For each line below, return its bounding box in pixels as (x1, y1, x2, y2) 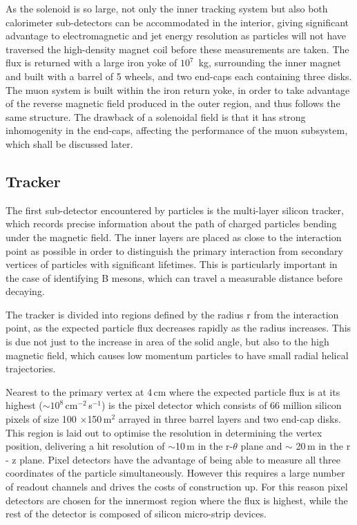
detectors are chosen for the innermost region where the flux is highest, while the (6, 493, 348, 507)
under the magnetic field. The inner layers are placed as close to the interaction (6, 229, 342, 244)
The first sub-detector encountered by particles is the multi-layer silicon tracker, (6, 202, 344, 217)
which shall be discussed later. (6, 136, 133, 151)
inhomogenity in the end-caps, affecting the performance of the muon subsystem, (6, 123, 348, 137)
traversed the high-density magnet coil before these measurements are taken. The (6, 41, 349, 56)
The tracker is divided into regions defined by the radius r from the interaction (6, 307, 339, 321)
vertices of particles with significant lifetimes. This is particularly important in (6, 257, 338, 271)
